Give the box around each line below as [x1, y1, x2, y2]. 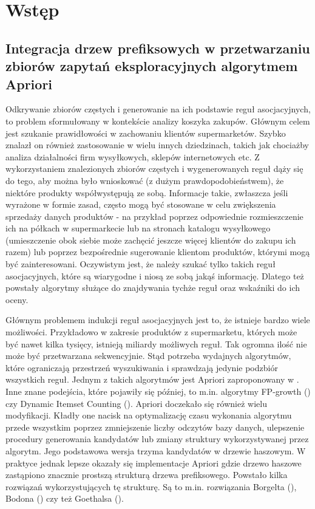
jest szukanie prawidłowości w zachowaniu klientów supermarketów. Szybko [5, 126, 286, 139]
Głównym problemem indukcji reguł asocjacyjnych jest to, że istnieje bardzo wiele [5, 313, 310, 326]
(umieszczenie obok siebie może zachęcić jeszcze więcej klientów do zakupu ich [5, 233, 296, 246]
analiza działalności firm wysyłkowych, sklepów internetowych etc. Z [5, 150, 260, 163]
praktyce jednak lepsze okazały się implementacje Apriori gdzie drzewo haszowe [5, 456, 302, 469]
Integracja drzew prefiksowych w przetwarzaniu [5, 38, 310, 57]
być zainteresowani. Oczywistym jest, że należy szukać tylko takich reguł [5, 258, 276, 270]
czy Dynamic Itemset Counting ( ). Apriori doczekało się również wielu [5, 397, 267, 409]
